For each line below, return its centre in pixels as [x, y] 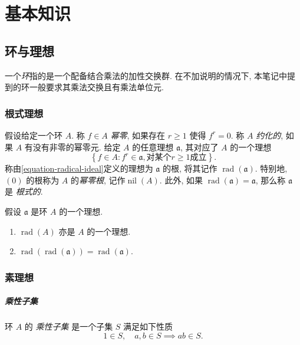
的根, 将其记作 [190, 168]
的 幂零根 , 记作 [98, 180]
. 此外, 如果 [181, 180]
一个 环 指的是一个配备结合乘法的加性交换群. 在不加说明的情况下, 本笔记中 [146, 75]
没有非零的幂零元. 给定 [77, 147]
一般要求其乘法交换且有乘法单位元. [96, 87]
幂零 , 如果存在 [138, 135]
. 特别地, [271, 168]
